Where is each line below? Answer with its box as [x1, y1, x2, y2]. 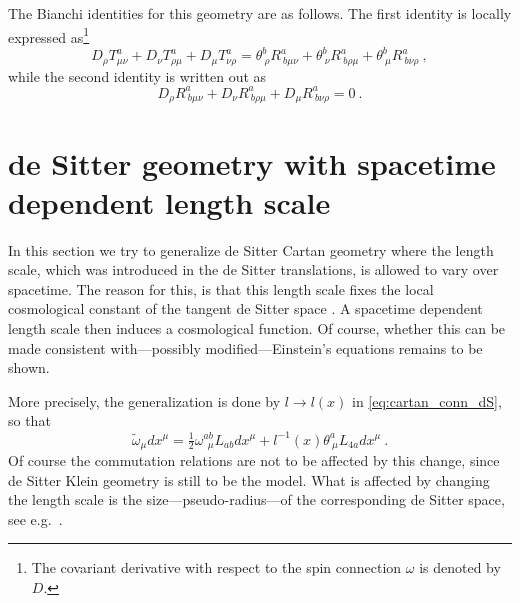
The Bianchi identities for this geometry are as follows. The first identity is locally [8, 3, 512, 23]
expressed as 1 [8, 23, 90, 47]
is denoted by [419, 557, 501, 578]
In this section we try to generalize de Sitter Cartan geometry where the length [8, 239, 494, 260]
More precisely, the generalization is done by [8, 390, 281, 411]
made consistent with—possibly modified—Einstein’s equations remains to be [8, 337, 483, 358]
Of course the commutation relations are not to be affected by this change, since [8, 449, 500, 470]
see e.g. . [8, 508, 63, 529]
